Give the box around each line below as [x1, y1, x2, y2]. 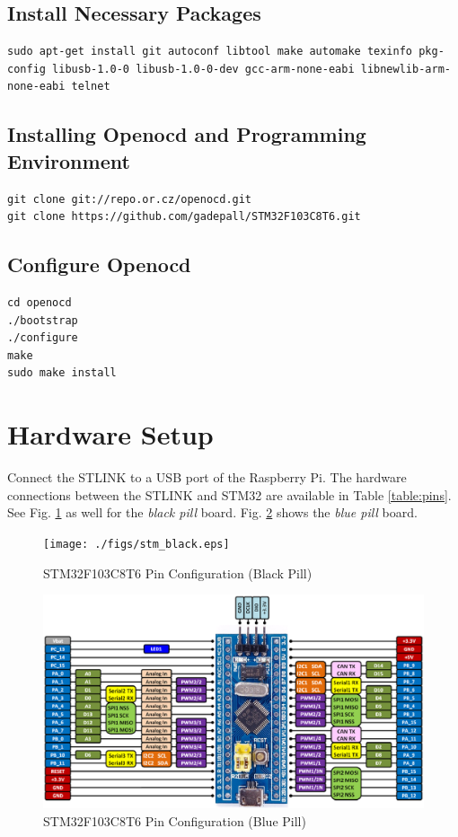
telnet [71, 80, 110, 93]
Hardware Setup [7, 416, 214, 453]
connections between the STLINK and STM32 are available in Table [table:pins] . [7, 485, 452, 504]
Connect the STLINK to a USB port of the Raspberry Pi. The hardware [7, 468, 407, 487]
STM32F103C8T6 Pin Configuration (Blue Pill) [43, 811, 306, 830]
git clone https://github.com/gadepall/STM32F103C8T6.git [7, 210, 361, 224]
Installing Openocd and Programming [7, 120, 366, 148]
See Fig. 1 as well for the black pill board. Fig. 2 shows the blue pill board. [7, 503, 418, 522]
